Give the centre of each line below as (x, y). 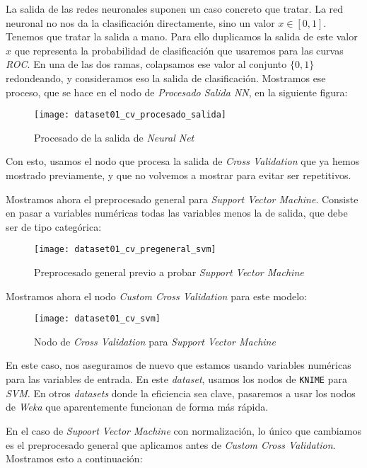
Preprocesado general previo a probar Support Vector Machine (169, 272)
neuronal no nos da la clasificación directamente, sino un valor (140, 22)
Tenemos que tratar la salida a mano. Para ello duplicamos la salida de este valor (182, 36)
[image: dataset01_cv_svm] (97, 319)
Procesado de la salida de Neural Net (114, 137)
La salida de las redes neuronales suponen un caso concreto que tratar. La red (175, 8)
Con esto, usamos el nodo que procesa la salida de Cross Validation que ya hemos (183, 161)
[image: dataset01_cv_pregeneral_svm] (125, 250)
